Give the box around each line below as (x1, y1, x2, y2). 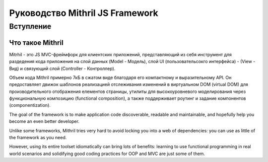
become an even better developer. (9, 118, 79, 124)
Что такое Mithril (9, 38, 64, 47)
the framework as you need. (9, 135, 67, 141)
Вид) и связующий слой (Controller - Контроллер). (9, 65, 116, 72)
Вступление (9, 22, 52, 31)
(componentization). (9, 102, 51, 108)
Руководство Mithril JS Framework (9, 7, 158, 18)
